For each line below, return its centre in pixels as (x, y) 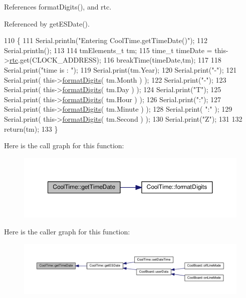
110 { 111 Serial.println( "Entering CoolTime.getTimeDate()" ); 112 (106, 40)
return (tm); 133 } (31, 128)
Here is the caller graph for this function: (67, 232)
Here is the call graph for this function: (64, 145)
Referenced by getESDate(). (47, 23)
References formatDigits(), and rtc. (58, 7)
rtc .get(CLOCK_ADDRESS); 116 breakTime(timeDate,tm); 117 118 (115, 60)
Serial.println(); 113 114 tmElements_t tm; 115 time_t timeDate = (108, 50)
